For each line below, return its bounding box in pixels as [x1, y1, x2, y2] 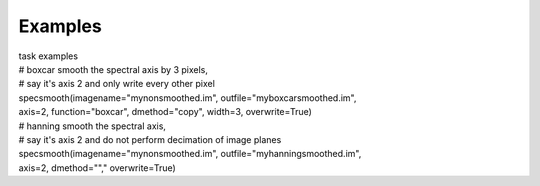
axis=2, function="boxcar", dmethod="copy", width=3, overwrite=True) [18, 106, 312, 118]
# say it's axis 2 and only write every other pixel [18, 78, 215, 90]
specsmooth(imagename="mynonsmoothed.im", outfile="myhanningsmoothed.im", [18, 148, 362, 160]
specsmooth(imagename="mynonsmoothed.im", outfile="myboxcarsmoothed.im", [18, 91, 357, 104]
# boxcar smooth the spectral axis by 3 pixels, [18, 63, 209, 75]
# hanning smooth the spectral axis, [18, 120, 167, 132]
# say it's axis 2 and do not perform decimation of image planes [18, 133, 282, 145]
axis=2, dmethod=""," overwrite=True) [18, 161, 177, 174]
